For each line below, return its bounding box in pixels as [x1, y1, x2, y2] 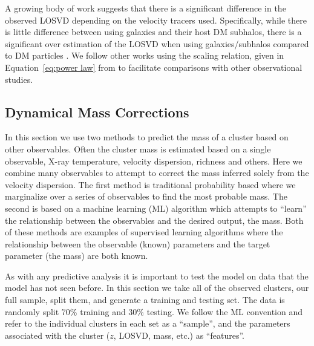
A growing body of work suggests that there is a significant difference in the [5, 2, 286, 14]
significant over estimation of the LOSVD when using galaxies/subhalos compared [5, 37, 309, 50]
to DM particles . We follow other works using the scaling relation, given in [5, 49, 284, 62]
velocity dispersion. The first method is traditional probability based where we [5, 178, 296, 191]
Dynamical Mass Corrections [5, 102, 189, 121]
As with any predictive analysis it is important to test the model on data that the [5, 269, 309, 282]
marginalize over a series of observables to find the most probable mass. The [5, 190, 287, 203]
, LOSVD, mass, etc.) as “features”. [113, 328, 244, 341]
